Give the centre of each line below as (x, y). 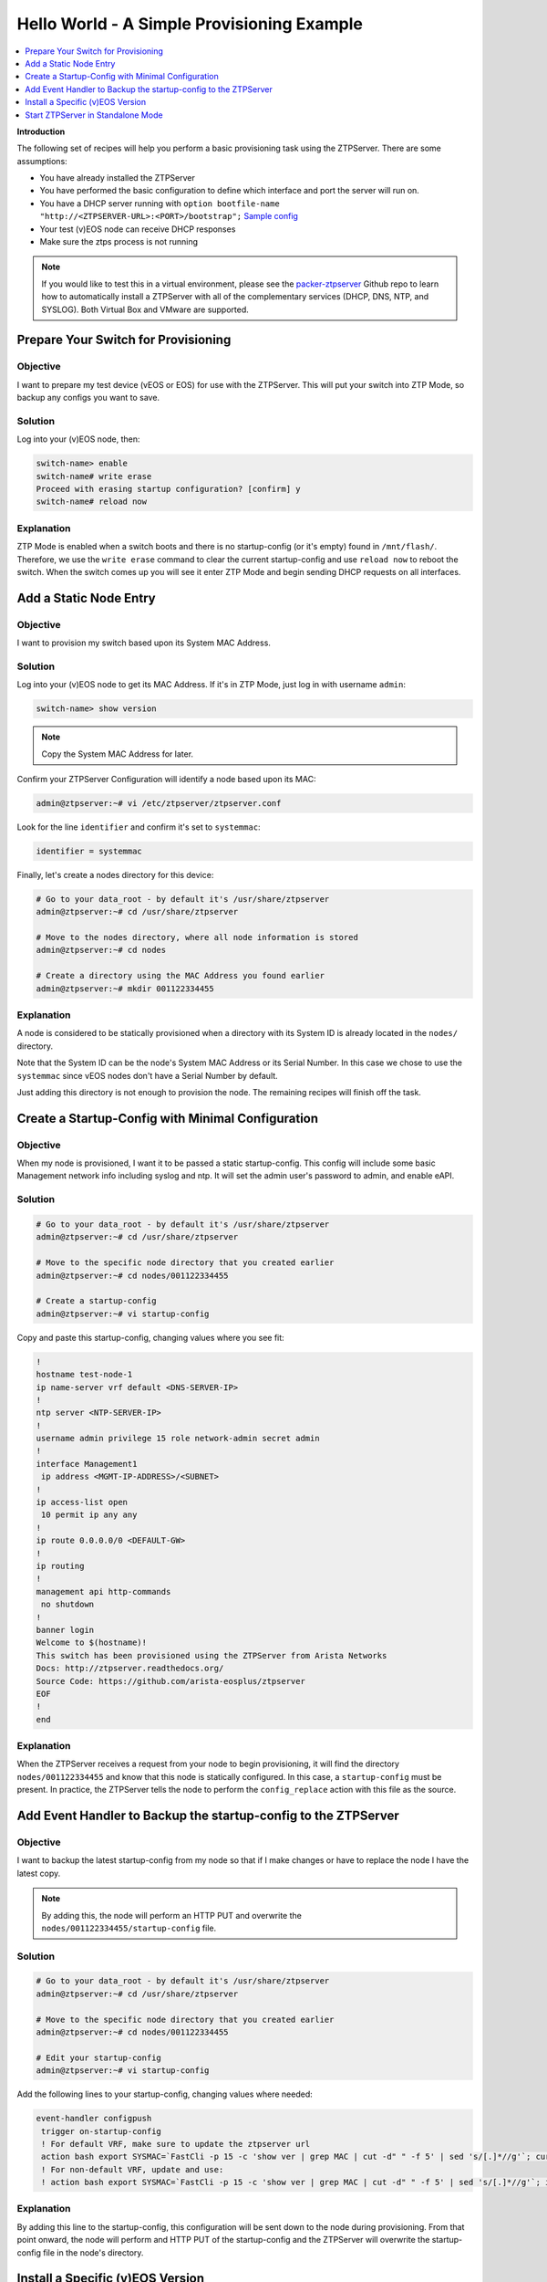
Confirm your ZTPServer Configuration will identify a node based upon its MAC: (166, 779)
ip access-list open (82, 1502)
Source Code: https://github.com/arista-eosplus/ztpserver (170, 1681)
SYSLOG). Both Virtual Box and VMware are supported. (145, 309)
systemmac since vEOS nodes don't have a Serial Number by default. (147, 1075)
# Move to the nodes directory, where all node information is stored (197, 937)
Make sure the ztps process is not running (119, 242)
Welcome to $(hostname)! (92, 1643)
